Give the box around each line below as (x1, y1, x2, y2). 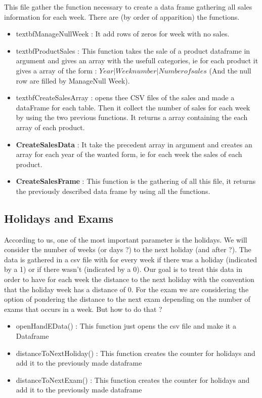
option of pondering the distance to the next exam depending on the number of (4, 294, 250, 304)
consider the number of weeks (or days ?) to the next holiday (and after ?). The (4, 244, 251, 255)
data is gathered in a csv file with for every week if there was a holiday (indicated (4, 254, 257, 264)
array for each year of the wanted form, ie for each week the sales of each (16, 149, 242, 160)
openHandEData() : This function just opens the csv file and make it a (16, 321, 236, 331)
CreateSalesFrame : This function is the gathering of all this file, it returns (16, 176, 256, 186)
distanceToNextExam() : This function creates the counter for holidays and (16, 374, 250, 385)
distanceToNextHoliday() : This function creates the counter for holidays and (16, 347, 255, 358)
